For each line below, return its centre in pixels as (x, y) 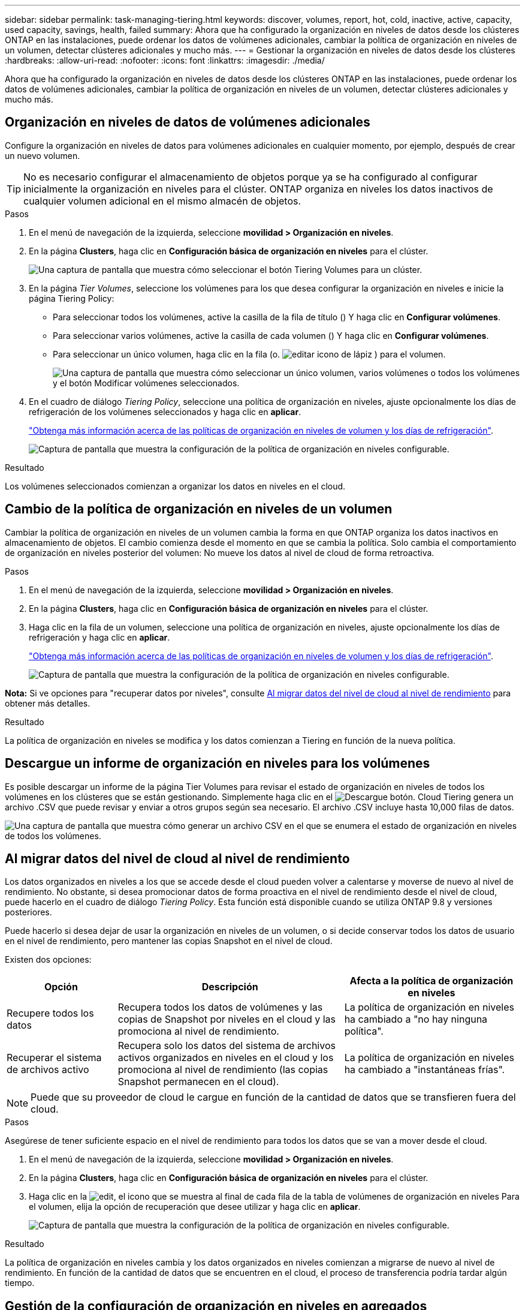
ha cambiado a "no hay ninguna (416, 1019)
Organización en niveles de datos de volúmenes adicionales (188, 122)
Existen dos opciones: (48, 960)
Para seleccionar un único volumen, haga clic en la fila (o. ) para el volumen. (249, 354)
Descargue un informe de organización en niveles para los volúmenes (218, 764)
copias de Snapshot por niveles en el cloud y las (227, 1019)
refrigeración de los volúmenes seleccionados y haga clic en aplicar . (165, 411)
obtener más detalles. (48, 703)
